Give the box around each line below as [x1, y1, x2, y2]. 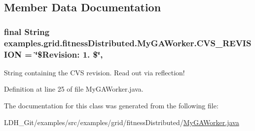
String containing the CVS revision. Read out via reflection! [4, 67, 185, 77]
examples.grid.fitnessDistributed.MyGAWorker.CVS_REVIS [4, 36, 252, 49]
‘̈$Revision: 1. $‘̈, [35, 48, 103, 60]
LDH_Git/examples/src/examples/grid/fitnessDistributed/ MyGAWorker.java [4, 117, 239, 127]
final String [4, 25, 50, 37]
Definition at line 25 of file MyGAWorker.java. [4, 84, 144, 94]
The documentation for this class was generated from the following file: [4, 100, 219, 111]
